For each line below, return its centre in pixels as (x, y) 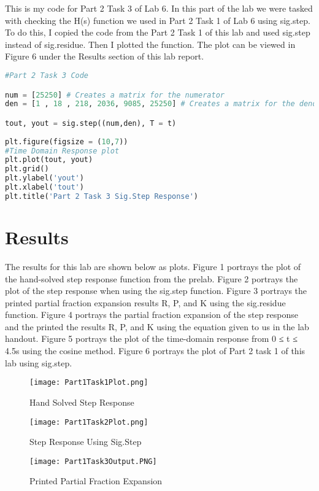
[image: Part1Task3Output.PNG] (93, 461)
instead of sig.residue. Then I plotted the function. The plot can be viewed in (150, 44)
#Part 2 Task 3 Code (47, 75)
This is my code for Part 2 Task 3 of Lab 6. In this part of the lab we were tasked (159, 8)
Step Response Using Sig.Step (86, 442)
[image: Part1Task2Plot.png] (89, 422)
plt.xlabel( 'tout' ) (44, 188)
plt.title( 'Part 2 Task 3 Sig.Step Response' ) (102, 196)
